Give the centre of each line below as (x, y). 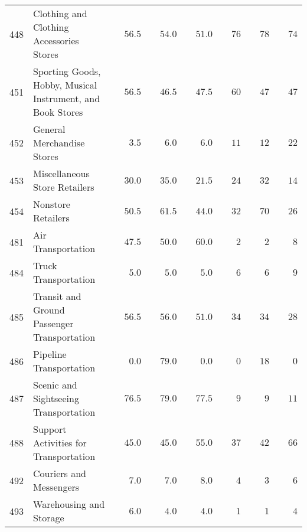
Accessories (56, 40)
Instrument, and (67, 98)
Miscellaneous (61, 173)
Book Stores (58, 112)
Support (50, 429)
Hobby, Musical (65, 85)
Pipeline (50, 354)
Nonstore (52, 204)
